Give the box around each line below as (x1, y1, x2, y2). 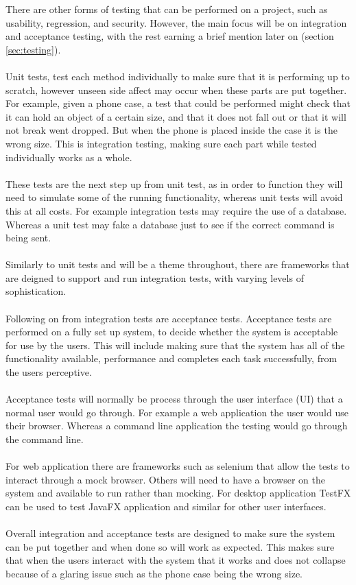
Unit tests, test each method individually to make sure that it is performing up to (5, 69, 350, 83)
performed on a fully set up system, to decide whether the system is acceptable (5, 324, 338, 339)
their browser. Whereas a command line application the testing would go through (5, 418, 348, 433)
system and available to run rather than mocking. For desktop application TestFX (5, 486, 351, 500)
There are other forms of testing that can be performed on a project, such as (5, 2, 328, 16)
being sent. (5, 230, 51, 245)
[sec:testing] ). (5, 42, 61, 56)
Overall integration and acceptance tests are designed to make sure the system (5, 526, 335, 540)
